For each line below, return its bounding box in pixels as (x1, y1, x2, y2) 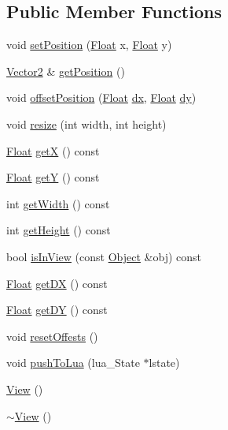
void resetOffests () (6, 327, 98, 344)
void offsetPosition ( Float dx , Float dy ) (6, 89, 197, 106)
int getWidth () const (6, 195, 110, 211)
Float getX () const (6, 142, 100, 159)
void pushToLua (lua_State (6, 354, 140, 371)
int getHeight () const (6, 222, 111, 238)
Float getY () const (6, 169, 100, 185)
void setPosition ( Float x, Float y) (6, 36, 172, 53)
